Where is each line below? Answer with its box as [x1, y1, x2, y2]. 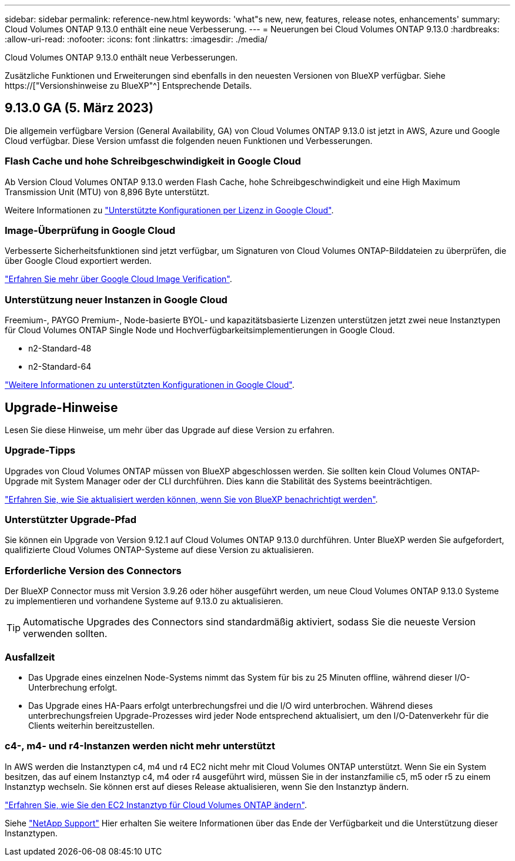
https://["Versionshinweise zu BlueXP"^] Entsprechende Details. [5, 81, 252, 91]
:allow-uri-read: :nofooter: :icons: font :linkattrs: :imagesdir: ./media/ [5, 34, 268, 44]
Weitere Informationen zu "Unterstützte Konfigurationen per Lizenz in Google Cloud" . [5, 205, 334, 215]
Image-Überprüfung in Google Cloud [5, 224, 176, 236]
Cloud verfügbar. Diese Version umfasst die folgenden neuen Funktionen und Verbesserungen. [5, 135, 373, 146]
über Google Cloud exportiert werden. [5, 256, 152, 266]
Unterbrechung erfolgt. [28, 682, 118, 692]
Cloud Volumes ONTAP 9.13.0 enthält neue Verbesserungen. [5, 52, 238, 62]
